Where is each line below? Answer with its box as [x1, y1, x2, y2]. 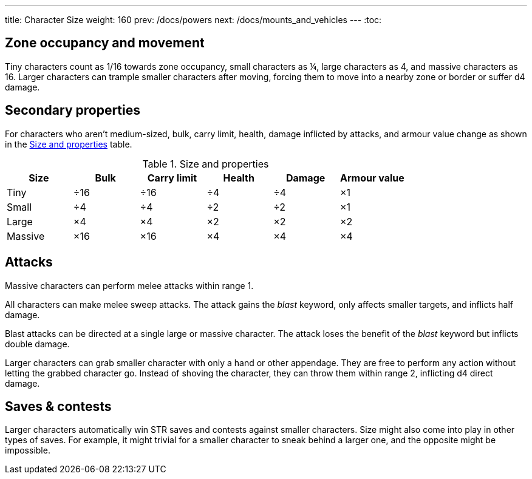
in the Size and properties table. [5, 138, 132, 149]
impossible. [5, 445, 50, 456]
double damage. [5, 338, 70, 349]
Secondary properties [5, 103, 141, 118]
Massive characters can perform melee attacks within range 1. [5, 280, 254, 291]
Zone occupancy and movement [5, 35, 205, 51]
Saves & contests [5, 398, 112, 414]
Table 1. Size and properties [142, 157, 269, 170]
